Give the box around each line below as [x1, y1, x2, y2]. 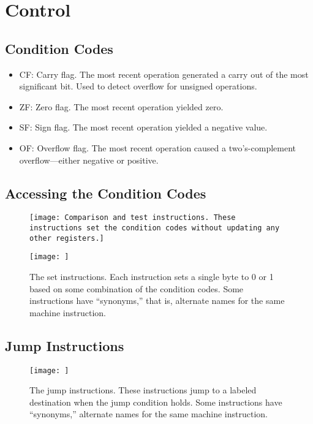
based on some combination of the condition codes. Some [29, 282, 244, 295]
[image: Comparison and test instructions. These [29, 213, 236, 222]
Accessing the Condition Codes [5, 183, 206, 202]
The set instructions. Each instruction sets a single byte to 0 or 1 [29, 270, 274, 282]
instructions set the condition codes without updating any [29, 224, 280, 232]
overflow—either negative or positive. [19, 153, 159, 166]
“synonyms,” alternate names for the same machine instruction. [29, 407, 268, 420]
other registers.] [29, 233, 104, 243]
